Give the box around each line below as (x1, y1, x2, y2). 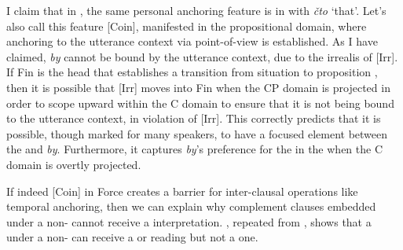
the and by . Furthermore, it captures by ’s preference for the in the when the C (6, 141, 383, 157)
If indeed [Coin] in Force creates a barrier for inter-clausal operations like (6, 182, 358, 199)
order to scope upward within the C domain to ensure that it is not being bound (6, 94, 394, 111)
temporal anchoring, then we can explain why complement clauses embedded (6, 198, 376, 215)
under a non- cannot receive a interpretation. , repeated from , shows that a (6, 213, 372, 230)
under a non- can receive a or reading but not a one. (6, 229, 258, 245)
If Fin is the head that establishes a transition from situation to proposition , (6, 64, 378, 80)
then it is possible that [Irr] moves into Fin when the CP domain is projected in (6, 79, 390, 95)
